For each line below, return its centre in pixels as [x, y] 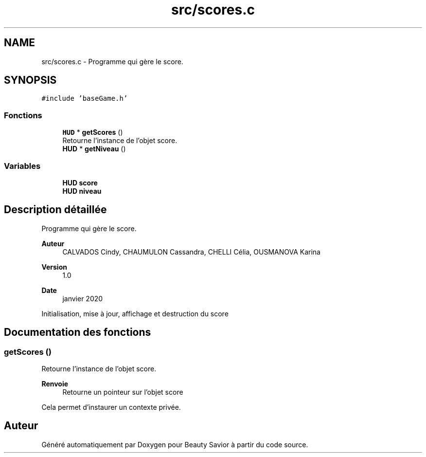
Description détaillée [55, 210]
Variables [22, 166]
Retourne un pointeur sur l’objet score [123, 392]
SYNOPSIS [30, 80]
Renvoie [55, 384]
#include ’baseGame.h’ [85, 99]
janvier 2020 [83, 298]
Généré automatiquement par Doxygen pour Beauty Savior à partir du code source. [175, 444]
